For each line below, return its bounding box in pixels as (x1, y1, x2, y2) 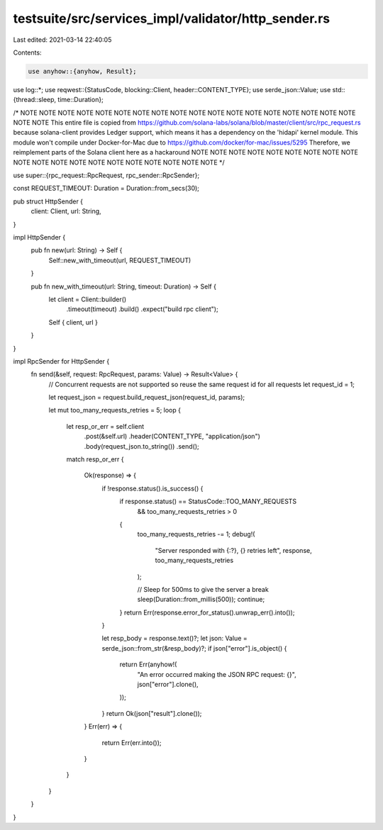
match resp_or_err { (66, 455, 124, 464)
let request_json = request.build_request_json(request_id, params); (48, 393, 245, 402)
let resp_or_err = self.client (66, 422, 145, 430)
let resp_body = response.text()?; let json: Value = (101, 634, 248, 643)
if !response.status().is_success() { (101, 484, 204, 493)
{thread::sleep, (13, 96, 57, 104)
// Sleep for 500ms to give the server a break (137, 585, 269, 593)
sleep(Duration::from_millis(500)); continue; (137, 595, 265, 604)
